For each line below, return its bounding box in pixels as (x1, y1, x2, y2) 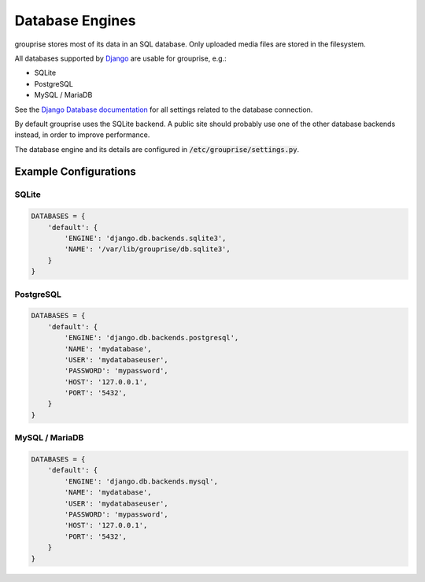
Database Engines (14, 12, 136, 29)
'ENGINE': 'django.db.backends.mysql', (64, 476, 218, 486)
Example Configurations (14, 165, 137, 179)
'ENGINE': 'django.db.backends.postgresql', (64, 333, 239, 343)
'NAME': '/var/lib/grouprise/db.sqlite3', (64, 245, 231, 254)
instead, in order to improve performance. (14, 130, 150, 139)
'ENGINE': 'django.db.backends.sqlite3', (64, 234, 227, 243)
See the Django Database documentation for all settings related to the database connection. (14, 105, 313, 114)
